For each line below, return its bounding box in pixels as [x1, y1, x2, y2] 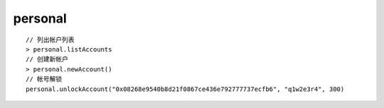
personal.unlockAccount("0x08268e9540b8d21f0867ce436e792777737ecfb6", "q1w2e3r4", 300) [26, 85, 345, 93]
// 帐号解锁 [26, 75, 63, 83]
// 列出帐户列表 [26, 35, 75, 44]
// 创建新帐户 [26, 55, 69, 64]
